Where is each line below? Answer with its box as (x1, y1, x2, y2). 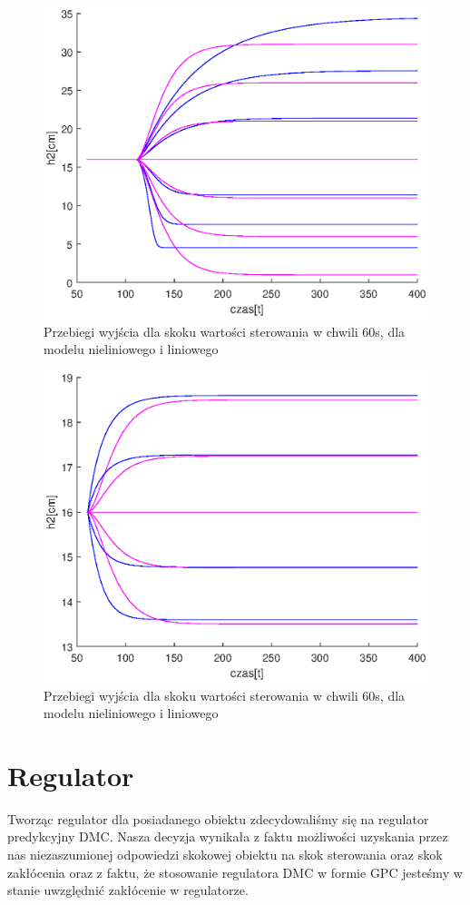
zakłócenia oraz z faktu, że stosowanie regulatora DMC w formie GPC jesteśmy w (7, 862, 463, 881)
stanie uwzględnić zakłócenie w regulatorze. (7, 880, 249, 900)
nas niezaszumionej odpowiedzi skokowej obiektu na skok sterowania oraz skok (7, 845, 443, 864)
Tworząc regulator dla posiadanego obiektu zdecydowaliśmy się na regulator (7, 809, 429, 828)
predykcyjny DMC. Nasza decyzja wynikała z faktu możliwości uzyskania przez (7, 827, 448, 846)
